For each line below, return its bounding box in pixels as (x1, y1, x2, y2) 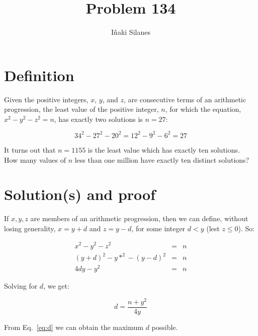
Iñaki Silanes (111, 27, 150, 37)
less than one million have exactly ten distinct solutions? (74, 154, 249, 165)
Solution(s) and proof (4, 184, 155, 205)
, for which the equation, (165, 104, 241, 114)
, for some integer (131, 223, 186, 233)
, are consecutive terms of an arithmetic (123, 94, 246, 104)
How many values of (4, 154, 66, 165)
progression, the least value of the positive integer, (4, 104, 159, 114)
